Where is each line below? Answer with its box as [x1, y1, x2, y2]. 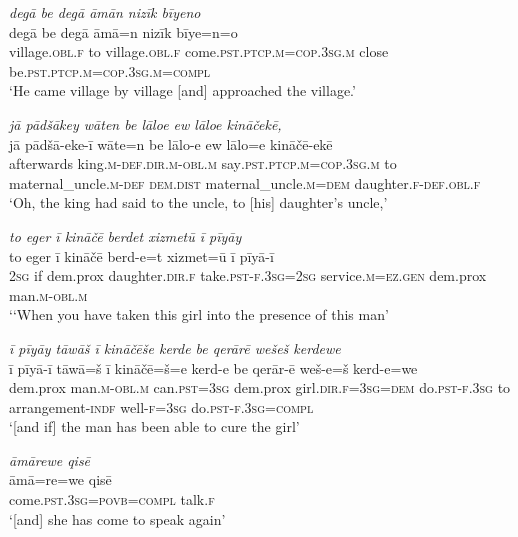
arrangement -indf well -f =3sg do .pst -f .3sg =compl [9, 396, 314, 417]
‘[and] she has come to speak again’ [9, 508, 226, 529]
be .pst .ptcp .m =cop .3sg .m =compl [9, 60, 211, 81]
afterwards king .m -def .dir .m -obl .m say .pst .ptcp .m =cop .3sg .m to [9, 153, 397, 174]
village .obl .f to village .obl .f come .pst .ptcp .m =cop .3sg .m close [9, 41, 389, 62]
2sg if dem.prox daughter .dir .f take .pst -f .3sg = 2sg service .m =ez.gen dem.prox [9, 265, 487, 286]
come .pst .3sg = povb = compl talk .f [9, 489, 215, 510]
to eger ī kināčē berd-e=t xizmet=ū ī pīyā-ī [9, 245, 274, 266]
